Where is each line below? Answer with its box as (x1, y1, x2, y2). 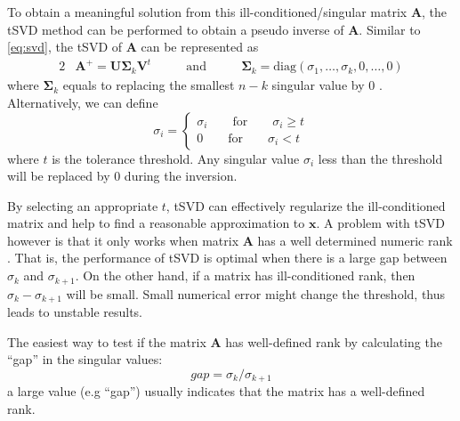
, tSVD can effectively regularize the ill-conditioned (165, 196, 446, 215)
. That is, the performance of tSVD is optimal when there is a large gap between (7, 248, 448, 267)
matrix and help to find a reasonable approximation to (7, 214, 305, 232)
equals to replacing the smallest (62, 76, 235, 94)
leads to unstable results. (7, 302, 143, 320)
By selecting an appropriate (7, 196, 158, 215)
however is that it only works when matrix (7, 231, 239, 249)
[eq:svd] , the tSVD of (7, 37, 123, 56)
